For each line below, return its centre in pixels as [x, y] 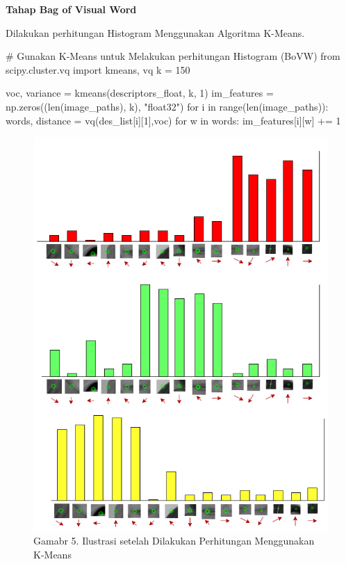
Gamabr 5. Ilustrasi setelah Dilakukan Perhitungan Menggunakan [174, 541]
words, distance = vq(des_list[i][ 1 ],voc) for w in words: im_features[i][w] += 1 [173, 120]
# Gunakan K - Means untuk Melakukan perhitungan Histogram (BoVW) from [173, 56]
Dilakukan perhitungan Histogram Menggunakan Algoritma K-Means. [155, 32]
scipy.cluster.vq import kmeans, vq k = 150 [98, 69]
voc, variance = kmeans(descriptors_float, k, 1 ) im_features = [140, 93]
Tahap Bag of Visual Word [71, 9]
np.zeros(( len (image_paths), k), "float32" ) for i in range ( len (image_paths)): [167, 106]
